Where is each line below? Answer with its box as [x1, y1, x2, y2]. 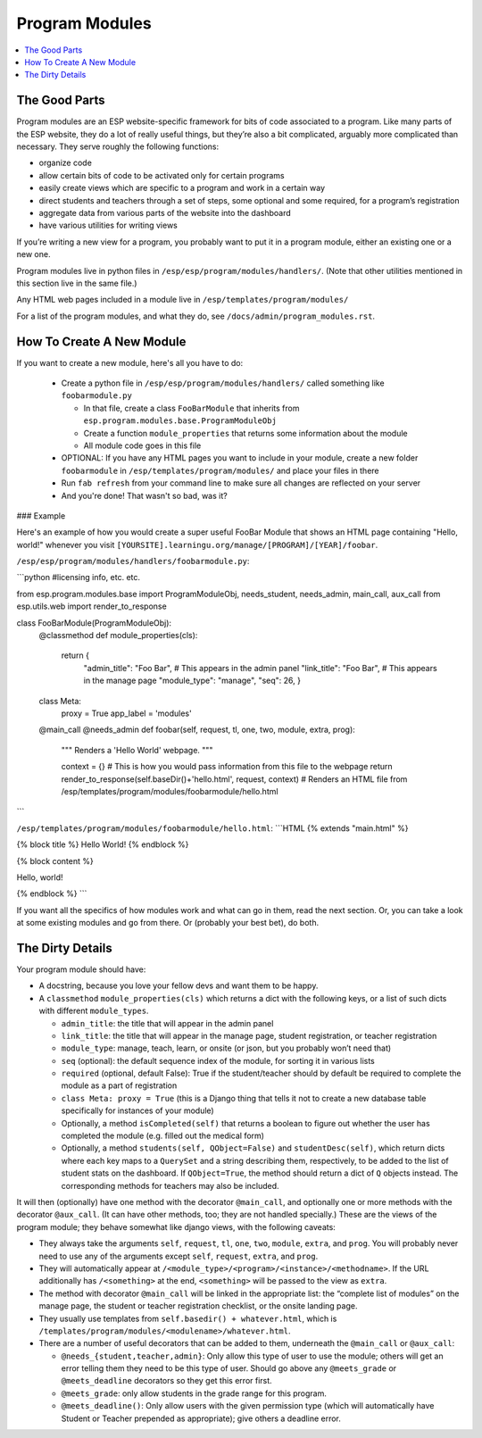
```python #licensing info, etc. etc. [16, 572, 141, 583]
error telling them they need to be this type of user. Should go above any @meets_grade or [61, 1363, 397, 1374]
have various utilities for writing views [38, 220, 178, 231]
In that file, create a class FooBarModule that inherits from [83, 403, 300, 413]
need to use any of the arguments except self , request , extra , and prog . [38, 1251, 319, 1261]
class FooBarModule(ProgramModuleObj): [16, 617, 172, 628]
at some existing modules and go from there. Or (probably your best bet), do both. [16, 918, 320, 928]
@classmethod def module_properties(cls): [38, 630, 198, 641]
